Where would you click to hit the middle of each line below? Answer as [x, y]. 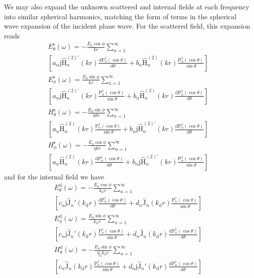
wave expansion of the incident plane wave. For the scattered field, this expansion [127, 26]
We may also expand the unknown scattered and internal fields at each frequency [127, 6]
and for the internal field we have [54, 176]
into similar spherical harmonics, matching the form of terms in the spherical [120, 16]
